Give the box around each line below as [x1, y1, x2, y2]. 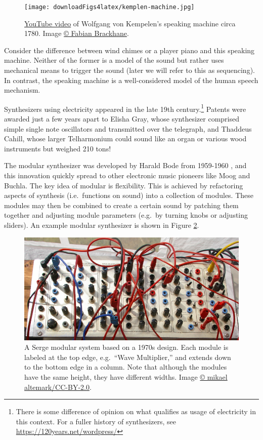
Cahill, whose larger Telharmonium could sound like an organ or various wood [4, 133, 247, 144]
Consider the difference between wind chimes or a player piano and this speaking [4, 45, 255, 55]
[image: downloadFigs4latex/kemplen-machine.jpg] [24, 4, 195, 11]
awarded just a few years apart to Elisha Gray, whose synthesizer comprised [4, 113, 239, 124]
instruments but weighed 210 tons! [4, 143, 111, 153]
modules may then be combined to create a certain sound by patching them [4, 199, 239, 210]
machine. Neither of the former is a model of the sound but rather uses [4, 55, 224, 65]
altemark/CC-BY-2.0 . [24, 381, 92, 392]
